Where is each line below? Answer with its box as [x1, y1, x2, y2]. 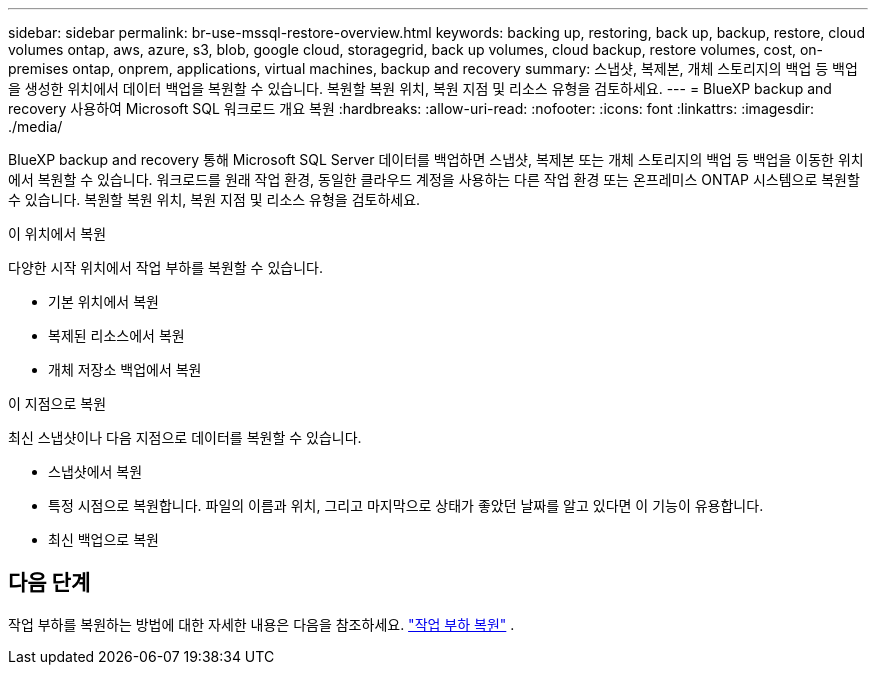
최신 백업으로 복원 [48, 531, 159, 548]
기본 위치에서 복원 [48, 293, 159, 310]
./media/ [8, 118, 63, 135]
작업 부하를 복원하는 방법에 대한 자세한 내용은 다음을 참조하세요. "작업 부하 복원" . [8, 615, 515, 633]
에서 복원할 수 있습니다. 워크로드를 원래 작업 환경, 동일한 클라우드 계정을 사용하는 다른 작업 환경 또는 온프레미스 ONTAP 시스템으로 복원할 [8, 171, 860, 188]
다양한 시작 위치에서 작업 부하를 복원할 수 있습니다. [8, 259, 323, 276]
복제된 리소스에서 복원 [48, 327, 185, 344]
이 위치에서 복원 [8, 225, 107, 242]
